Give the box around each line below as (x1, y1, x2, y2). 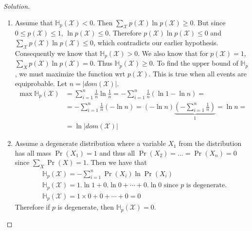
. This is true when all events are (148, 69, 247, 79)
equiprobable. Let (15, 78, 67, 88)
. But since (193, 17, 226, 27)
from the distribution (179, 138, 242, 148)
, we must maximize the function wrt (15, 69, 126, 79)
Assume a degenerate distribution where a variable (15, 138, 166, 148)
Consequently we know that (15, 48, 98, 58)
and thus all (99, 147, 135, 158)
